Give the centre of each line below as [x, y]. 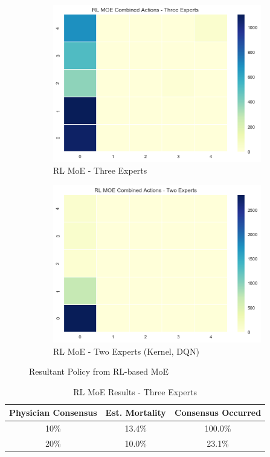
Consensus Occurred [218, 413]
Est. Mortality [136, 413]
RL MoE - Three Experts [100, 170]
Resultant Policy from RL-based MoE [99, 371]
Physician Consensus [53, 413]
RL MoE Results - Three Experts [135, 391]
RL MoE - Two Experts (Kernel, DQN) [126, 351]
